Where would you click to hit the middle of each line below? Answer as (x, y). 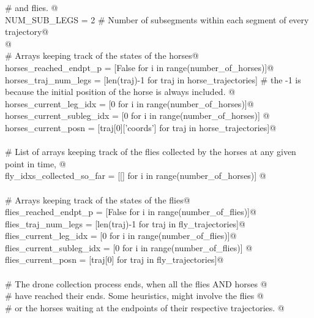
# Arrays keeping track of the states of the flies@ (98, 199)
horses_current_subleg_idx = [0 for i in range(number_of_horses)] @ (137, 115)
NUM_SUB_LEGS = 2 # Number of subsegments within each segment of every (157, 19)
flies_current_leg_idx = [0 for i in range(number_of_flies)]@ (121, 236)
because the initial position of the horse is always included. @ (120, 92)
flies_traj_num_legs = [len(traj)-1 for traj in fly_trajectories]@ (125, 223)
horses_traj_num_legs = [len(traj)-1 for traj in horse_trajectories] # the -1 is (153, 79)
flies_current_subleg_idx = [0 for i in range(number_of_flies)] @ (129, 247)
